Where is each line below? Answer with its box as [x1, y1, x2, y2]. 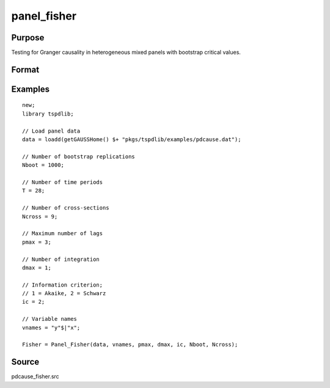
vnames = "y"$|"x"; [22, 324, 81, 331]
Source [11, 357, 40, 367]
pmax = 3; [22, 238, 51, 246]
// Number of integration [22, 255, 100, 263]
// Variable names [22, 315, 78, 323]
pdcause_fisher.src [11, 373, 59, 380]
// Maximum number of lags [22, 230, 103, 237]
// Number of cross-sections [22, 205, 109, 211]
